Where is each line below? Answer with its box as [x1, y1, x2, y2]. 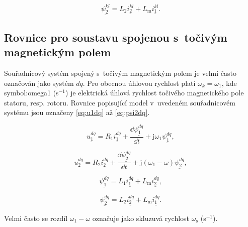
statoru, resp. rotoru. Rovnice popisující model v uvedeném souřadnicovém [4, 97, 235, 107]
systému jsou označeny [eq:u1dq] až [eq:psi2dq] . [4, 107, 150, 118]
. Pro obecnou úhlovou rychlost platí [82, 77, 196, 88]
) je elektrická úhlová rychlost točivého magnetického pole [65, 87, 244, 98]
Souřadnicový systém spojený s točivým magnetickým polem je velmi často [4, 68, 236, 78]
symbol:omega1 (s [4, 87, 59, 98]
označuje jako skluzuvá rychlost [92, 212, 190, 223]
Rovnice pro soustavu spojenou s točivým [4, 29, 227, 45]
